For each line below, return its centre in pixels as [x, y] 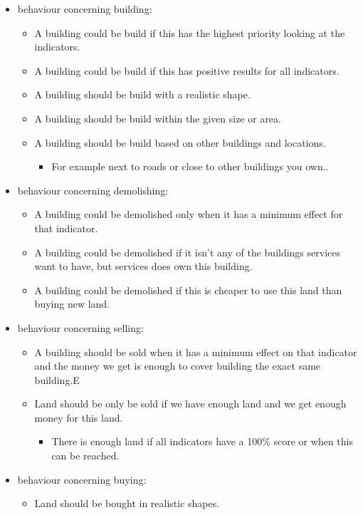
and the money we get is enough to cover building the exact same [178, 366]
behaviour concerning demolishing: [93, 190]
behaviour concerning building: [85, 9]
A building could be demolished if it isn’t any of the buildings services [187, 252]
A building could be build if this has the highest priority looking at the [190, 32]
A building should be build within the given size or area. [158, 118]
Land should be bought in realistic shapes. [127, 503]
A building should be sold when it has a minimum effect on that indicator [196, 352]
